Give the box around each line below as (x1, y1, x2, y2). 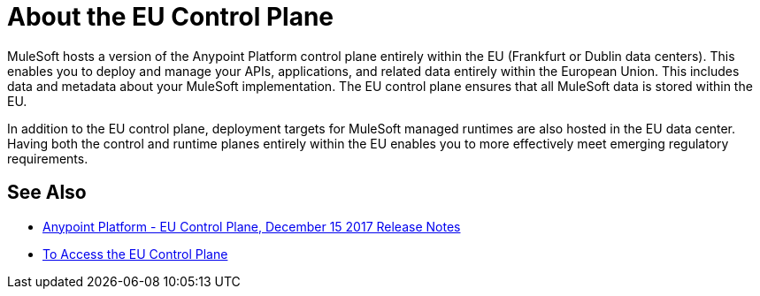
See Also (7, 181, 87, 204)
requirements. (7, 150, 88, 166)
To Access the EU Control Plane (42, 246, 228, 262)
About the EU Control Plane (7, 2, 334, 32)
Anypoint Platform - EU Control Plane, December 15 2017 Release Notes (42, 218, 461, 234)
